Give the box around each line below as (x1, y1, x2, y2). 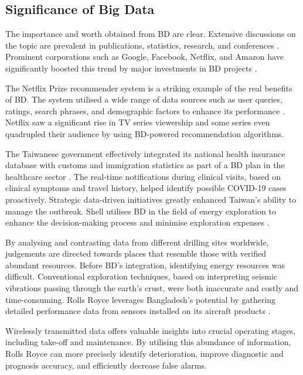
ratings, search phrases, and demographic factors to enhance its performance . (5, 104, 285, 117)
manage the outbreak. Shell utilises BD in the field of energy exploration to (5, 204, 276, 217)
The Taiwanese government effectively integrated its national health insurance (5, 147, 285, 159)
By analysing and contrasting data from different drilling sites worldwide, (5, 236, 269, 248)
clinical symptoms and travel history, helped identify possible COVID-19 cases (5, 182, 287, 194)
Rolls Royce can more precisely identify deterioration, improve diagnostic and (5, 347, 284, 360)
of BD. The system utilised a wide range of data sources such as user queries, (5, 93, 282, 105)
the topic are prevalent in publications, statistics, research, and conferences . (5, 39, 280, 51)
